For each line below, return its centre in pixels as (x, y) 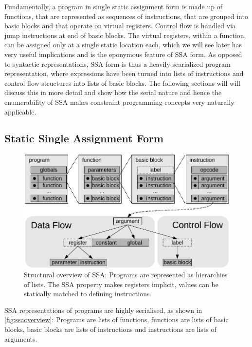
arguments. (21, 338)
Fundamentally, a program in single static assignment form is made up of (113, 6)
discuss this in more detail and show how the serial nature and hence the (113, 92)
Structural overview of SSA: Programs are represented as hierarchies (126, 274)
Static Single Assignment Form (84, 138)
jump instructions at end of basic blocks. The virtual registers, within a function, (125, 35)
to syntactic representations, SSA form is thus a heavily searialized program (117, 64)
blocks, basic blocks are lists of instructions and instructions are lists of (110, 329)
